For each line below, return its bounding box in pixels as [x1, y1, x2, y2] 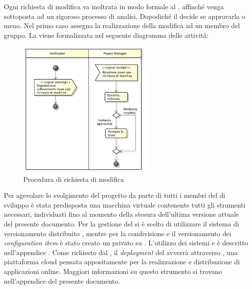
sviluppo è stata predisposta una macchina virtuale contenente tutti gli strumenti [4, 199, 246, 209]
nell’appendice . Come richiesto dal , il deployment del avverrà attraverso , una [4, 247, 238, 257]
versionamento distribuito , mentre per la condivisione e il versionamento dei [4, 228, 232, 238]
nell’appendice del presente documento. [4, 275, 120, 286]
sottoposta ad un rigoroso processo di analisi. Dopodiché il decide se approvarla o [4, 11, 245, 21]
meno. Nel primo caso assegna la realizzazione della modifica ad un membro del [4, 20, 240, 31]
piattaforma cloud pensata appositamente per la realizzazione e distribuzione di [4, 257, 240, 267]
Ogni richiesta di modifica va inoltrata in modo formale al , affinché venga [4, 1, 224, 11]
